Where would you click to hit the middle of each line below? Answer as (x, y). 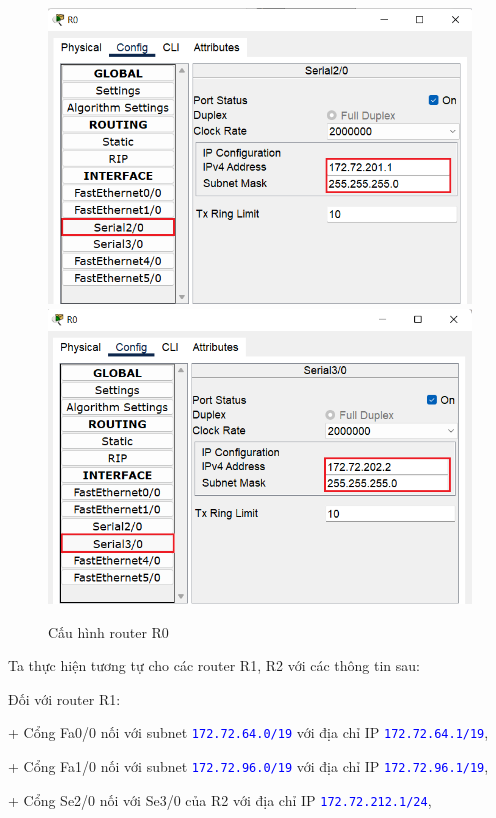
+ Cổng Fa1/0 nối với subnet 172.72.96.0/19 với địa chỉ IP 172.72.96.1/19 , (248, 766)
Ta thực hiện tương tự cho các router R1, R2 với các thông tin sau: (214, 665)
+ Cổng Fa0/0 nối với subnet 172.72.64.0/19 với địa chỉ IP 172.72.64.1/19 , (248, 732)
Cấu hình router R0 (108, 631)
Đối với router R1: (64, 698)
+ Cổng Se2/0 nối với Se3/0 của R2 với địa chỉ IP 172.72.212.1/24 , (220, 799)
